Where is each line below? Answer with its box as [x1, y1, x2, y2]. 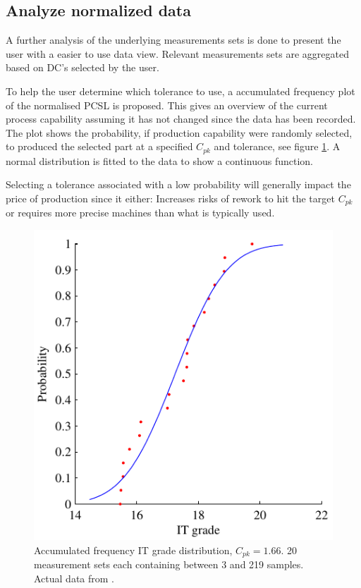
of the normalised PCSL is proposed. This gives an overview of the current [6, 97, 328, 112]
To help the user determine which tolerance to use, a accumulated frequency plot [6, 83, 355, 98]
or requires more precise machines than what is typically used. [6, 205, 275, 220]
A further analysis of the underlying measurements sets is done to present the [6, 32, 341, 47]
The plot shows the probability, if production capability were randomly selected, [6, 125, 353, 140]
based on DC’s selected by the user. [6, 60, 159, 75]
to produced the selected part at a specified [6, 139, 193, 154]
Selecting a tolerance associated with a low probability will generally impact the [6, 177, 351, 192]
